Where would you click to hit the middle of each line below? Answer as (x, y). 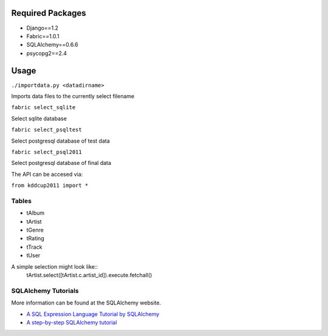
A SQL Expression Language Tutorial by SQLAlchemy (93, 314)
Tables (21, 201)
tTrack (34, 247)
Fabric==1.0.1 (43, 36)
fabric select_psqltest (46, 130)
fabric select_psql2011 (46, 152)
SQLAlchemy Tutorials (45, 291)
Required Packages (49, 13)
